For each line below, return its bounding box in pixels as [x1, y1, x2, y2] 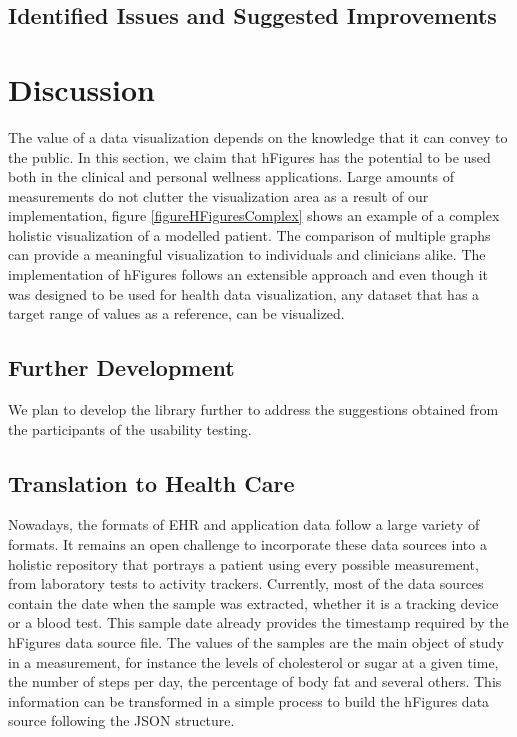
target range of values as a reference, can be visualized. [8, 303, 345, 324]
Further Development [8, 352, 235, 383]
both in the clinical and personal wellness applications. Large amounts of [8, 166, 454, 187]
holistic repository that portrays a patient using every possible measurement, [8, 553, 479, 574]
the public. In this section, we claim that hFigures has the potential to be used [8, 146, 491, 167]
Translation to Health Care [8, 467, 295, 498]
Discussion [8, 68, 155, 109]
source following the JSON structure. [8, 710, 235, 731]
